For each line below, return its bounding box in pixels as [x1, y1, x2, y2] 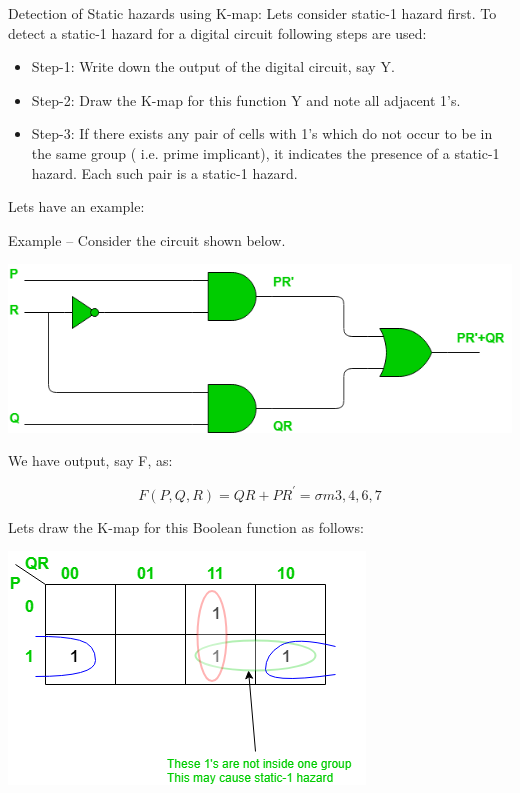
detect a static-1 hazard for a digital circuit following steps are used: [8, 22, 427, 43]
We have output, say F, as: [8, 450, 173, 471]
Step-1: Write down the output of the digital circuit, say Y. [31, 56, 395, 77]
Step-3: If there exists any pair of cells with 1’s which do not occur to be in [31, 123, 493, 144]
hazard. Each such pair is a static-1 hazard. [31, 162, 298, 183]
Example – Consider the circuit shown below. [8, 229, 286, 250]
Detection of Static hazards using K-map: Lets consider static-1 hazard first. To [8, 3, 497, 23]
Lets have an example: [8, 196, 145, 217]
